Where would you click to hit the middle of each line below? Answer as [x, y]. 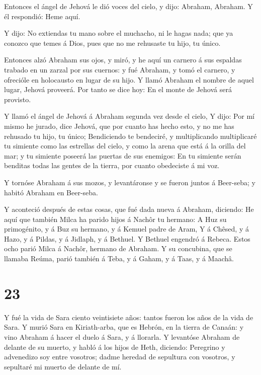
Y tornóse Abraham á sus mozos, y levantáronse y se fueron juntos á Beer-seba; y [130, 182]
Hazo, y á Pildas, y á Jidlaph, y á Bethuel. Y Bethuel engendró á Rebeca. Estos [127, 238]
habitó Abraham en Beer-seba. [51, 192]
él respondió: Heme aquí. [42, 16]
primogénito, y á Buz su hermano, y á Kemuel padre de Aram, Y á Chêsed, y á [126, 229]
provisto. [18, 99]
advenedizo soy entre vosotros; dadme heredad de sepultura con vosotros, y [120, 357]
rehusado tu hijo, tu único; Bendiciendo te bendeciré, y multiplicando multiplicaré [130, 136]
